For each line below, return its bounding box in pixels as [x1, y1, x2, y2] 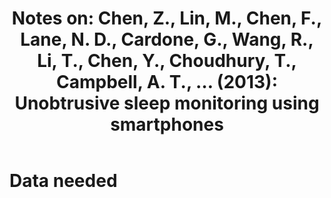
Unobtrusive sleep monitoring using [14, 92, 320, 115]
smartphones [110, 113, 224, 136]
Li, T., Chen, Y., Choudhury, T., [37, 50, 297, 72]
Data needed [9, 170, 118, 192]
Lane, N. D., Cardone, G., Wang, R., [20, 28, 314, 51]
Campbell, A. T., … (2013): [56, 71, 278, 94]
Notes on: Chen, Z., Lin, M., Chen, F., [11, 7, 323, 30]
